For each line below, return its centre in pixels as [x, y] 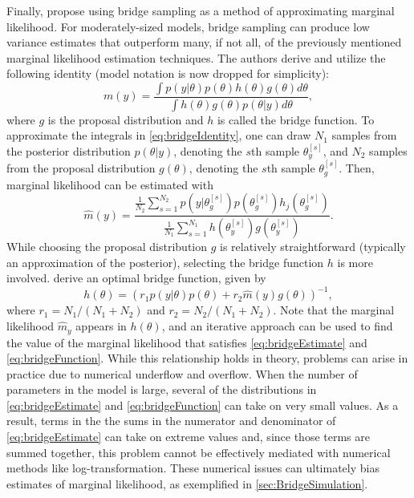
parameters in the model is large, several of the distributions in [162, 389]
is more [355, 262]
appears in [101, 326]
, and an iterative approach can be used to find [277, 326]
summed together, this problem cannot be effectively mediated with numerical [199, 452]
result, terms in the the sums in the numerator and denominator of [171, 421]
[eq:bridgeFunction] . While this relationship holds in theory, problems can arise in [207, 358]
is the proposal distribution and [126, 119]
